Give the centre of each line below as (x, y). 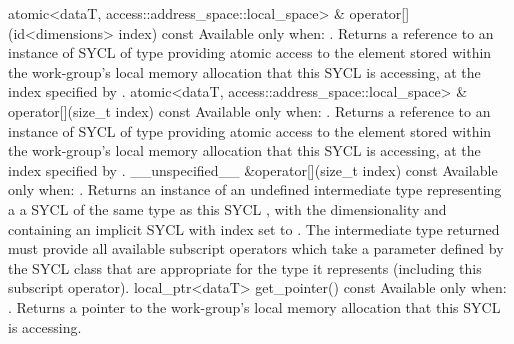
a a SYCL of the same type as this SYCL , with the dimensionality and (227, 208)
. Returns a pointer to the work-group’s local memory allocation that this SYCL (254, 306)
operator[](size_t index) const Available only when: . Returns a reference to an (249, 110)
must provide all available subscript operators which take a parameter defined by (256, 248)
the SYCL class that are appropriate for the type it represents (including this (245, 267)
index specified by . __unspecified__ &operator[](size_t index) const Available (253, 169)
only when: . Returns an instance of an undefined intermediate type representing (255, 189)
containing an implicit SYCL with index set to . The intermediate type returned (254, 228)
